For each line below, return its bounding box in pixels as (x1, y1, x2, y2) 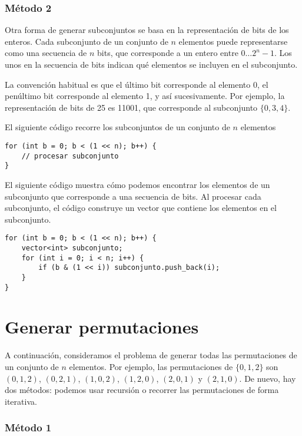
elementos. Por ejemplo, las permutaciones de (69, 360, 233, 372)
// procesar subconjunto (21, 151, 119, 160)
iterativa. (5, 395, 37, 407)
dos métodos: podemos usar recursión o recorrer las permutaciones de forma (5, 384, 279, 396)
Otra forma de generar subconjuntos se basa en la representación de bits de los (5, 24, 289, 36)
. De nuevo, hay (239, 372, 296, 384)
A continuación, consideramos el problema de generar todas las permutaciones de (5, 349, 297, 361)
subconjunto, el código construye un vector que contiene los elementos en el (5, 202, 277, 214)
